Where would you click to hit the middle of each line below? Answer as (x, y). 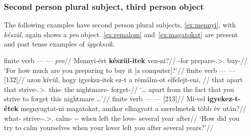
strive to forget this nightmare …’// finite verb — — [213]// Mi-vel (105, 99)
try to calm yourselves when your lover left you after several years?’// (109, 127)
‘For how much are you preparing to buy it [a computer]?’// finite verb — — (120, 70)
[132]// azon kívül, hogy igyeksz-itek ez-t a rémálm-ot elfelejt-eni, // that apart (124, 79)
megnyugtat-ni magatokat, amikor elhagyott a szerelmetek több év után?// (134, 108)
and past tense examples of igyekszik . (59, 44)
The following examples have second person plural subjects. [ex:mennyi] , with (120, 25)
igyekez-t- (224, 99)
